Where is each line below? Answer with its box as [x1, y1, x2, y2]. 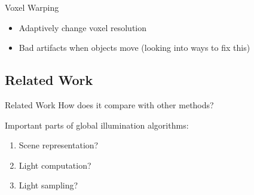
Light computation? [19, 159, 91, 171]
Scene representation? [19, 139, 99, 151]
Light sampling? [19, 179, 78, 191]
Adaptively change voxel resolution [19, 21, 147, 33]
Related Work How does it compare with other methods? [5, 98, 214, 111]
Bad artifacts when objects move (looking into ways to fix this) [19, 41, 250, 54]
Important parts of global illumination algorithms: [5, 118, 189, 131]
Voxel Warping [5, 1, 59, 13]
